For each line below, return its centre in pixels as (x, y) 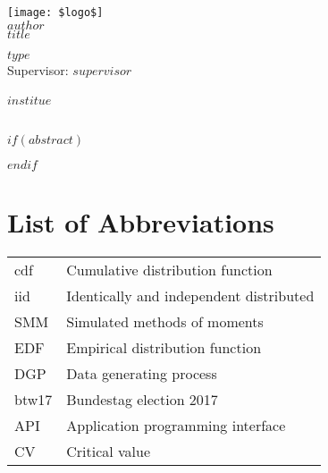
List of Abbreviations (141, 221)
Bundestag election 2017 (142, 399)
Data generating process (142, 373)
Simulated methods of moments (165, 321)
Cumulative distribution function (169, 269)
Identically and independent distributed (190, 295)
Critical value (109, 451)
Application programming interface (176, 425)
